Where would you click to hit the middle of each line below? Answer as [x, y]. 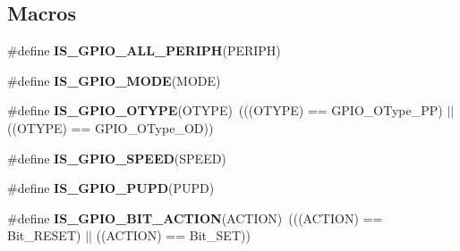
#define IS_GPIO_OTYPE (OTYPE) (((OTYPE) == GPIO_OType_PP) [225, 110]
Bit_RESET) [44, 235]
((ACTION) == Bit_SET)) [173, 235]
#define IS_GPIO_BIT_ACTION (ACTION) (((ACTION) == [195, 218]
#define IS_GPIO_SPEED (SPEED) [117, 158]
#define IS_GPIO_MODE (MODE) [114, 80]
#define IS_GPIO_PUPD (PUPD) [111, 188]
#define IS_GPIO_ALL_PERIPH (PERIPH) [144, 50]
